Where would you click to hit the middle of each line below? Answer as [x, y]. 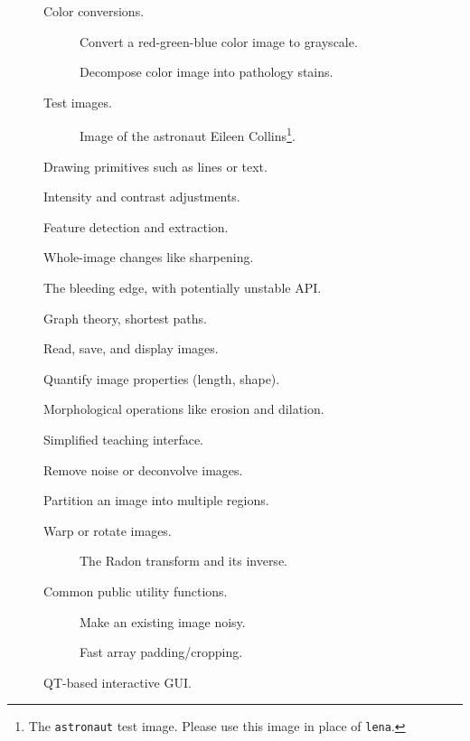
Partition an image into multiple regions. [156, 500]
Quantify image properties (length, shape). [162, 378]
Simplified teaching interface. [124, 439]
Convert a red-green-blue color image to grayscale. [219, 41]
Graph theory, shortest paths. [125, 318]
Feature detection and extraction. [136, 226]
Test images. [78, 102]
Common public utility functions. [136, 591]
